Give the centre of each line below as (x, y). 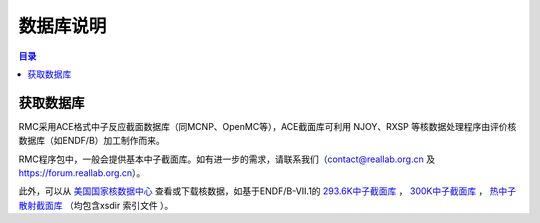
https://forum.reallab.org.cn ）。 (82, 173)
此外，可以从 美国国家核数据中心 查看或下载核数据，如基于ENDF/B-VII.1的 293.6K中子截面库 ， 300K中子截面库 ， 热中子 (267, 191)
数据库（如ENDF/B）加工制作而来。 (91, 141)
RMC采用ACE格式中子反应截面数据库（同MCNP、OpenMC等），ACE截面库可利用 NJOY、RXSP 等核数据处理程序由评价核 (267, 126)
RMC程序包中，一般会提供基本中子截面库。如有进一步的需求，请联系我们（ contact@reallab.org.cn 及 (226, 159)
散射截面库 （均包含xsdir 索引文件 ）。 (96, 205)
